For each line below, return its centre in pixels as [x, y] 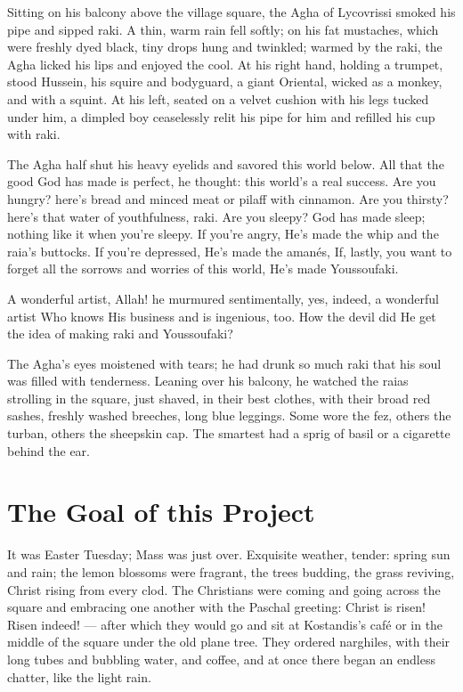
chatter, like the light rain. [79, 676]
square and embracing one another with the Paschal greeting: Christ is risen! [216, 607]
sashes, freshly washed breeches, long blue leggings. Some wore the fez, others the [229, 415]
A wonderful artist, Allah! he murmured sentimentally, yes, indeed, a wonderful [223, 298]
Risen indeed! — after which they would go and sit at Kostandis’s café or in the [225, 624]
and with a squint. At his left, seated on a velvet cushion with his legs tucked [218, 98]
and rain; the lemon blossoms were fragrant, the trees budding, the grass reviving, [231, 571]
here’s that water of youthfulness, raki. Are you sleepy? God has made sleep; [216, 216]
